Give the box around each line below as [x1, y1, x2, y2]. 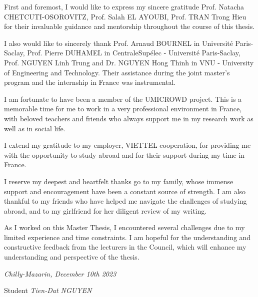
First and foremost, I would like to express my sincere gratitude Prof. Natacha [4, 1, 244, 11]
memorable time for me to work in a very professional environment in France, [4, 103, 242, 114]
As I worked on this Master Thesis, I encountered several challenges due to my [4, 222, 245, 233]
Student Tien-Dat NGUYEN [4, 285, 92, 296]
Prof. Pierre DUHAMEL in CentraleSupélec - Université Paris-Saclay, [27, 47, 240, 58]
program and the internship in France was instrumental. [4, 77, 176, 87]
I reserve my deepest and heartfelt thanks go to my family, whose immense [4, 176, 233, 186]
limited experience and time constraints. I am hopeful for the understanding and [4, 232, 251, 242]
